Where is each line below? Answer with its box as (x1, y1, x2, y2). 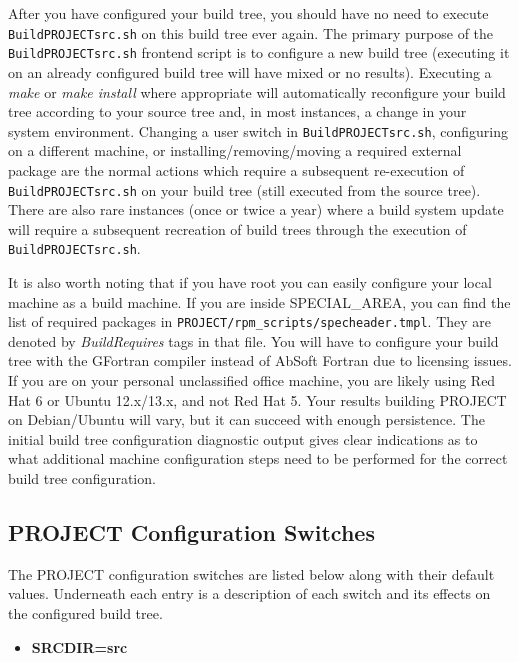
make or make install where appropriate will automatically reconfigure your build (8, 81, 506, 102)
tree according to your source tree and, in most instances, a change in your (8, 101, 467, 122)
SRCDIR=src (31, 636, 128, 657)
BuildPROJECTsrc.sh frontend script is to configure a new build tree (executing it (8, 42, 510, 63)
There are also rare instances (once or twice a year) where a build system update (8, 199, 504, 220)
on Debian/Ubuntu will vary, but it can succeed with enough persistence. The (8, 409, 485, 430)
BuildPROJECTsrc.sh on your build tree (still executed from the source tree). (8, 179, 481, 200)
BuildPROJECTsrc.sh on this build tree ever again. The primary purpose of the (8, 22, 494, 43)
